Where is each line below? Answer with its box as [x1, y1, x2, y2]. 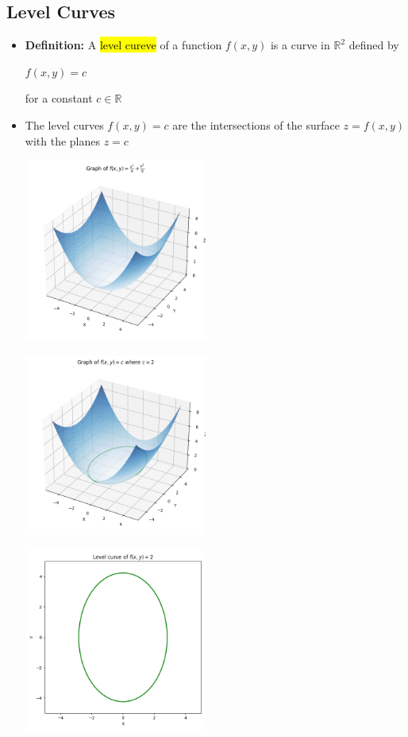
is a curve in [270, 37, 330, 53]
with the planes [25, 132, 100, 149]
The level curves [25, 116, 104, 133]
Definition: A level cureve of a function [25, 37, 222, 53]
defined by [348, 37, 399, 53]
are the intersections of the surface [172, 116, 340, 133]
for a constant [25, 90, 93, 107]
